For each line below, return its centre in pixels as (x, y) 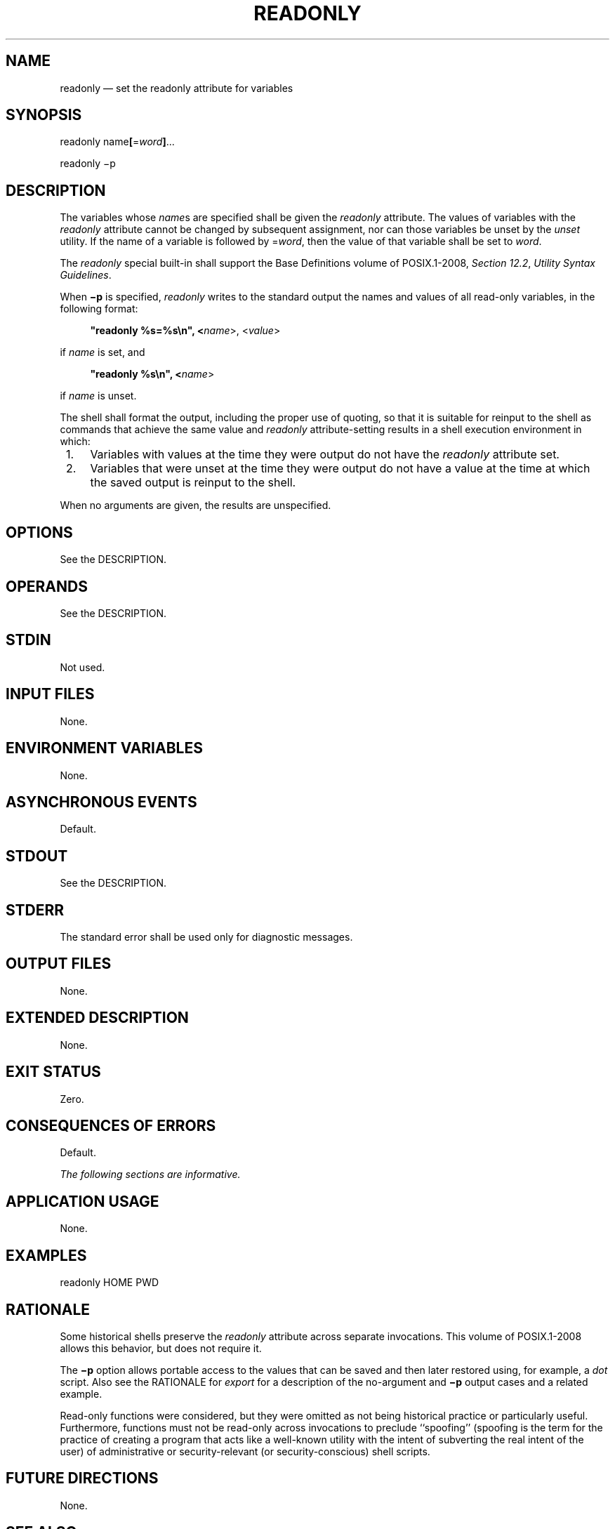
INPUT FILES (50, 694)
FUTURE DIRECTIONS (82, 1478)
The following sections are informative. (150, 1174)
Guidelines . (86, 275)
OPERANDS (47, 586)
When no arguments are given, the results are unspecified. (196, 505)
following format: (99, 309)
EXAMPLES (46, 1255)
